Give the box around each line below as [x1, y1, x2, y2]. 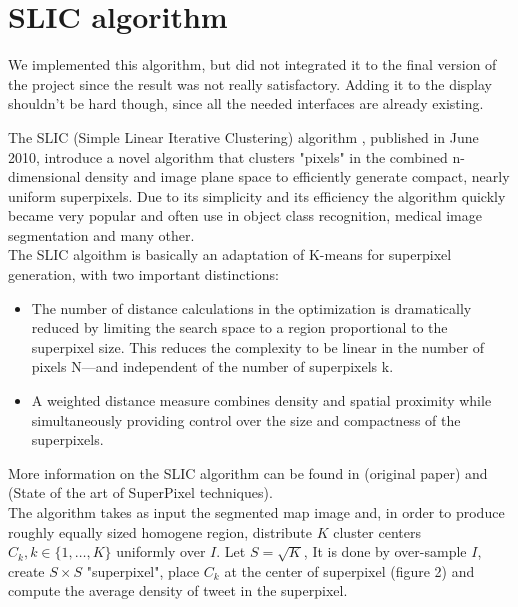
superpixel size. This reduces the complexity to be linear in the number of [31, 336, 485, 357]
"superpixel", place [86, 560, 200, 581]
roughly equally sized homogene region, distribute [8, 521, 313, 542]
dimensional [8, 166, 81, 187]
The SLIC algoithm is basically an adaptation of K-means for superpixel [8, 244, 452, 265]
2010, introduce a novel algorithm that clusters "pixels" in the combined [8, 146, 448, 167]
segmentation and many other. [8, 224, 195, 245]
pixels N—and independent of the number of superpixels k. [31, 356, 394, 377]
